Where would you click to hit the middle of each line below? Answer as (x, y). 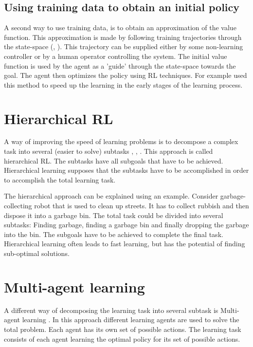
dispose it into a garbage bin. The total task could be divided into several (114, 215)
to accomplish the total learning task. (60, 179)
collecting (18, 206)
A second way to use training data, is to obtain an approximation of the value (120, 27)
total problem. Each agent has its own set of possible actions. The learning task (123, 329)
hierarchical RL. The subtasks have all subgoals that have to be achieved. (114, 160)
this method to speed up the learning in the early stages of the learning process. (123, 84)
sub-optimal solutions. (37, 253)
